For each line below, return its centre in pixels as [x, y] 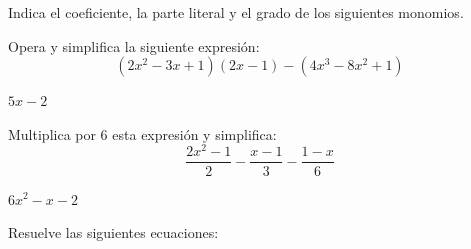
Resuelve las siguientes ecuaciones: [113, 232]
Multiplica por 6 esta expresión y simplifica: [142, 133]
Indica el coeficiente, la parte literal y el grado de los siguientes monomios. [236, 12]
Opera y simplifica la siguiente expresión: [134, 45]
